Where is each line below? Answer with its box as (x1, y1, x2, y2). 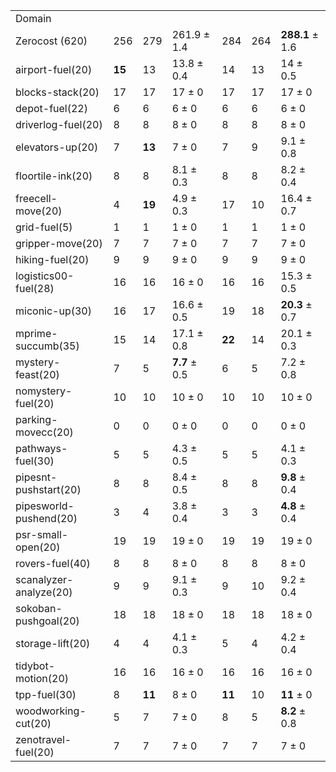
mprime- (15, 327, 58, 340)
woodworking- (15, 704, 87, 718)
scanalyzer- (15, 573, 74, 586)
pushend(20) (15, 512, 78, 525)
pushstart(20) (15, 483, 82, 496)
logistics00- (15, 269, 75, 283)
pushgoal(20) (15, 614, 80, 628)
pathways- (15, 442, 68, 455)
